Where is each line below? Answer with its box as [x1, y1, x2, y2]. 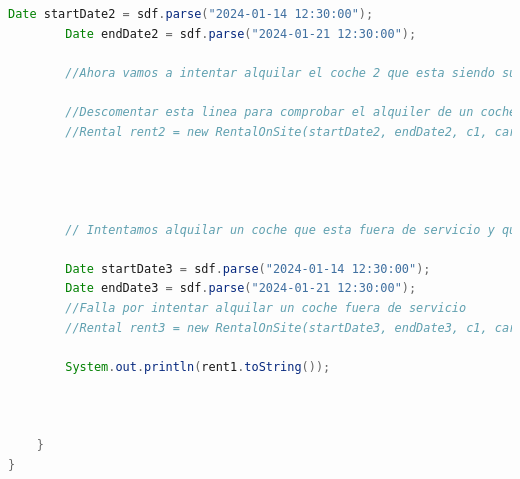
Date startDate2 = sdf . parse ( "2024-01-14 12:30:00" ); [8, 7, 374, 21]
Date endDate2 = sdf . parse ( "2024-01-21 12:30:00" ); [65, 26, 417, 41]
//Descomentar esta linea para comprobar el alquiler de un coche [65, 104, 517, 119]
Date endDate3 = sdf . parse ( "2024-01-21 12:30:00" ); [65, 281, 417, 296]
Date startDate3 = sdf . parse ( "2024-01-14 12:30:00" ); [65, 261, 431, 276]
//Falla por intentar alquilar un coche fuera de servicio [65, 300, 467, 315]
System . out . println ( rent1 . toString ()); [65, 359, 331, 374]
